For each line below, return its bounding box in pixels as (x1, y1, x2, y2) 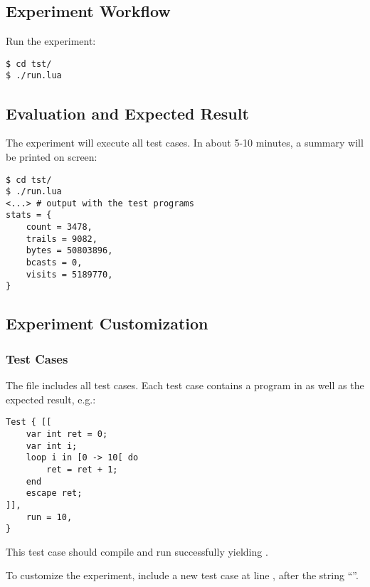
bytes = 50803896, (26, 245, 113, 256)
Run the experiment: (6, 33, 96, 48)
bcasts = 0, (26, 258, 83, 268)
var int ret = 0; (26, 428, 108, 439)
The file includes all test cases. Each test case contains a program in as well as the (6, 378, 364, 393)
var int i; (26, 440, 78, 451)
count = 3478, (26, 222, 92, 233)
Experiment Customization (6, 312, 208, 334)
